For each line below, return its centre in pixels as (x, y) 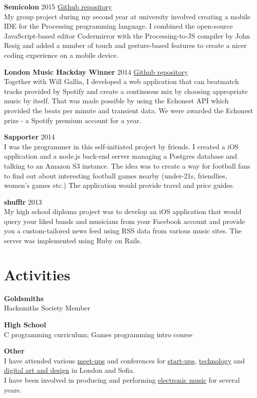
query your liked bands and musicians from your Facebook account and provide (125, 221)
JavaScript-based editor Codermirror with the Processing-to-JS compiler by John (127, 35)
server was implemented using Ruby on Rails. (73, 241)
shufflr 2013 (23, 201)
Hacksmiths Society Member (47, 308)
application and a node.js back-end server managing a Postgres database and (121, 156)
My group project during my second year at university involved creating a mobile (127, 16)
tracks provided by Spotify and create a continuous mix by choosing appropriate (126, 91)
